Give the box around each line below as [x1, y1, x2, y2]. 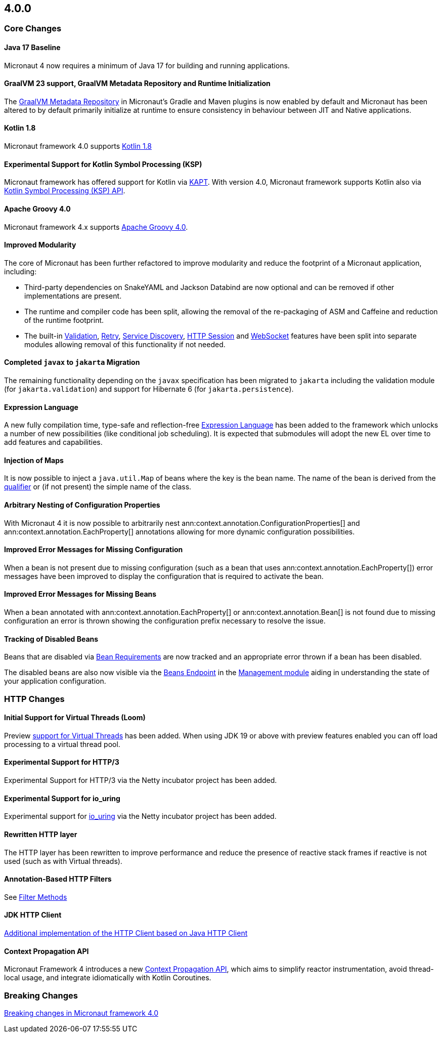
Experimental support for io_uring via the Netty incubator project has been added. [4, 812, 277, 821]
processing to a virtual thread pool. [4, 739, 120, 749]
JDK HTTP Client [4, 910, 62, 920]
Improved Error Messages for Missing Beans [4, 590, 157, 599]
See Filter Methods [4, 892, 67, 901]
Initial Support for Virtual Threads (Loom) [4, 713, 146, 722]
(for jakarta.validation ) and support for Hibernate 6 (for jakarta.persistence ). [4, 384, 294, 393]
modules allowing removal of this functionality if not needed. [24, 340, 226, 349]
